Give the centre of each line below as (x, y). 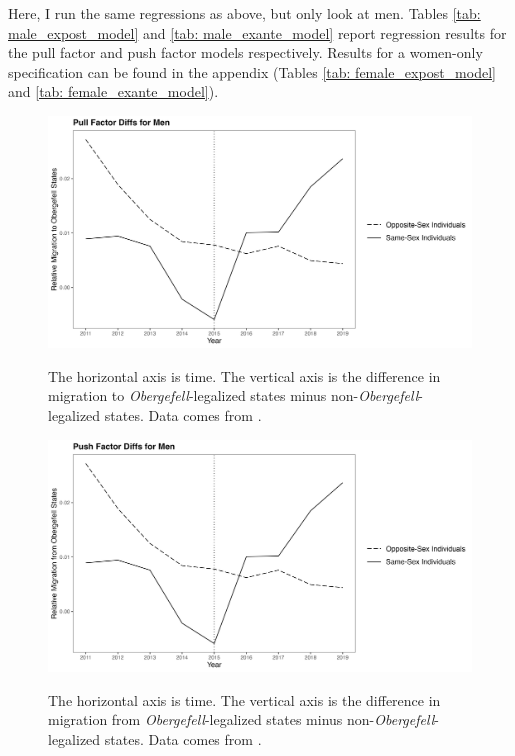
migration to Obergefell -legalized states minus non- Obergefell (233, 395)
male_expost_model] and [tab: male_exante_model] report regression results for (257, 32)
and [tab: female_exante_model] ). (113, 91)
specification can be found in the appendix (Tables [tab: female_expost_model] (252, 71)
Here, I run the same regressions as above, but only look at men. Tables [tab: (244, 13)
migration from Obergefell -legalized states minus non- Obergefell (241, 719)
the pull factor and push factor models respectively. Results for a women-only (245, 52)
